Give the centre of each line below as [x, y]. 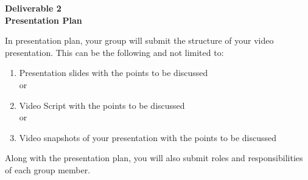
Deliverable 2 [33, 8]
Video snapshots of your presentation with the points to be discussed [148, 137]
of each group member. [48, 169]
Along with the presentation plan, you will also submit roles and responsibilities [154, 158]
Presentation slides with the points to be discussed [114, 73]
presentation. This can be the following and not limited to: [114, 52]
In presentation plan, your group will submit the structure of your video [139, 40]
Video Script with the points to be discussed [102, 105]
